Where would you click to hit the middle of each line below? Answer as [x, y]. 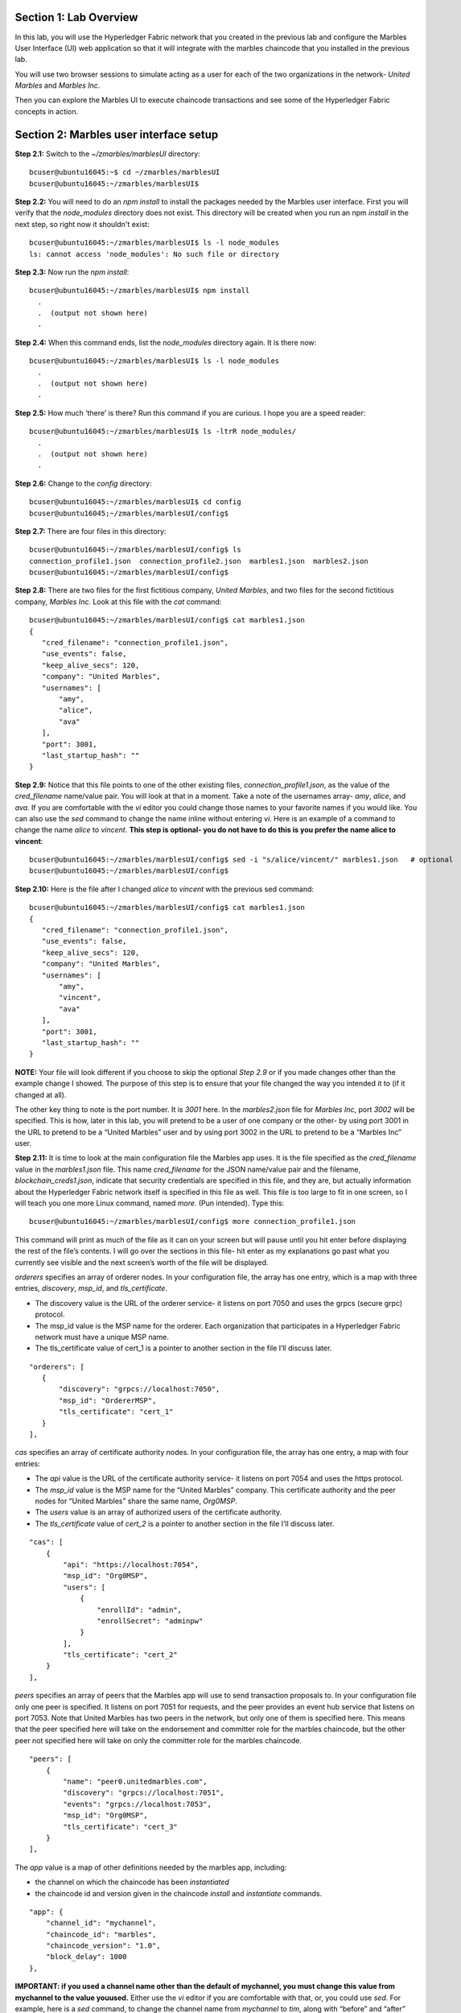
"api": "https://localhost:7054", [131, 1565]
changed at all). [41, 1094]
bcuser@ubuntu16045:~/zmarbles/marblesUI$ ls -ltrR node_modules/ [163, 432]
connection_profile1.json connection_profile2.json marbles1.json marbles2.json [199, 561]
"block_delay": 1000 [86, 1957]
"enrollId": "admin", [140, 1610]
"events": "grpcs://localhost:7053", [138, 1804]
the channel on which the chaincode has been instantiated [132, 1882]
